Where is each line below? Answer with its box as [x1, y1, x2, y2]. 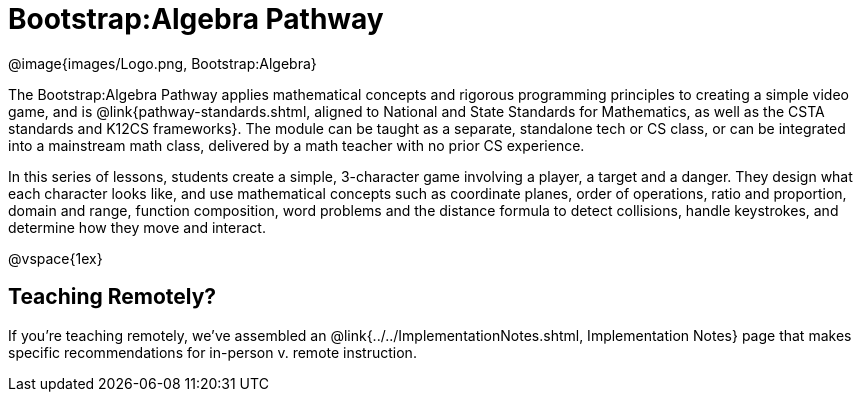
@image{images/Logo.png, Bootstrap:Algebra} [8, 54, 317, 72]
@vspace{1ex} [8, 249, 103, 267]
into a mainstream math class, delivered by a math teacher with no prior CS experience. [8, 136, 585, 154]
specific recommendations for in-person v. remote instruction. [8, 343, 417, 361]
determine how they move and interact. [8, 218, 266, 236]
